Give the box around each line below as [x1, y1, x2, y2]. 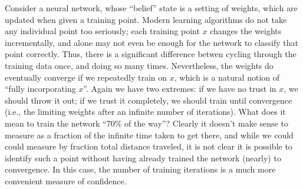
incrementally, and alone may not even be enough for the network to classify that [5, 36, 299, 48]
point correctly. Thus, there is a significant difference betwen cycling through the [5, 48, 297, 60]
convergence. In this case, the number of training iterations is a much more [5, 163, 276, 175]
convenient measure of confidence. [5, 174, 127, 187]
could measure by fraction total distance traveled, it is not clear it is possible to [5, 140, 292, 152]
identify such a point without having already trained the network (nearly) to [5, 151, 281, 164]
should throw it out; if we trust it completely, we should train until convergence [5, 94, 292, 106]
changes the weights [210, 25, 282, 37]
